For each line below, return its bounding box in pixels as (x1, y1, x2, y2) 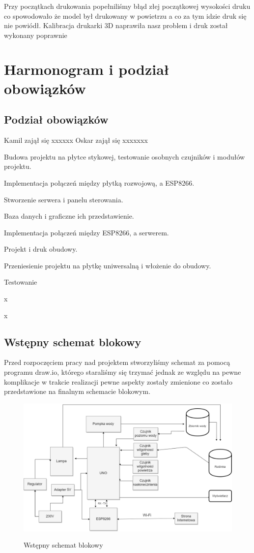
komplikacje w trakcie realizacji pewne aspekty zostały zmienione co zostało (4, 376, 233, 387)
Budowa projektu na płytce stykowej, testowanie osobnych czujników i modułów (4, 151, 245, 162)
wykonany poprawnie (4, 30, 67, 40)
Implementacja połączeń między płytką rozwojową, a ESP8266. (4, 177, 195, 188)
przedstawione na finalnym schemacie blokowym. (4, 386, 151, 396)
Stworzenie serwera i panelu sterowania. (4, 194, 123, 204)
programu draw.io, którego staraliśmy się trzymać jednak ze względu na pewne (4, 367, 241, 377)
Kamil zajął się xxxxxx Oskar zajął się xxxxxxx (4, 135, 148, 145)
